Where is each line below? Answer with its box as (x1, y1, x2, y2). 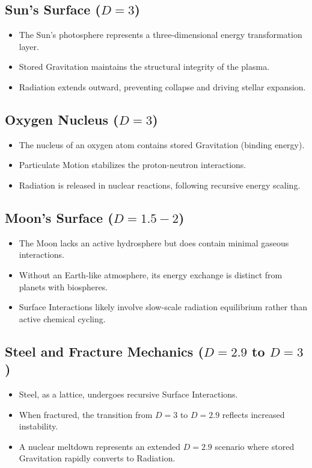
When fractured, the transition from (19, 408, 153, 420)
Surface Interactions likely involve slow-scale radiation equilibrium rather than (19, 301, 308, 313)
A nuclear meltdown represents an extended (19, 440, 180, 452)
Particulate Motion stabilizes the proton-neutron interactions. (19, 158, 246, 171)
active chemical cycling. (19, 312, 106, 325)
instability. (19, 420, 58, 432)
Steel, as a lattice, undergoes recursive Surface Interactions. (19, 387, 238, 400)
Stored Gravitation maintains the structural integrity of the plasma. (19, 60, 270, 73)
